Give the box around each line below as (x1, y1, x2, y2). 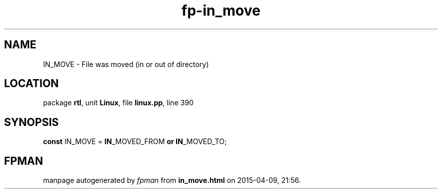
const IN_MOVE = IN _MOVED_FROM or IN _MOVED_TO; (43, 137, 227, 146)
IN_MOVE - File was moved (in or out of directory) (43, 59, 209, 69)
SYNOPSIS (4, 115, 59, 128)
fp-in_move (181, 2, 261, 19)
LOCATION (4, 77, 59, 90)
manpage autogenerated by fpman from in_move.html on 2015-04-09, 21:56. (43, 176, 301, 185)
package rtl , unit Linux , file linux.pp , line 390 (43, 98, 194, 107)
